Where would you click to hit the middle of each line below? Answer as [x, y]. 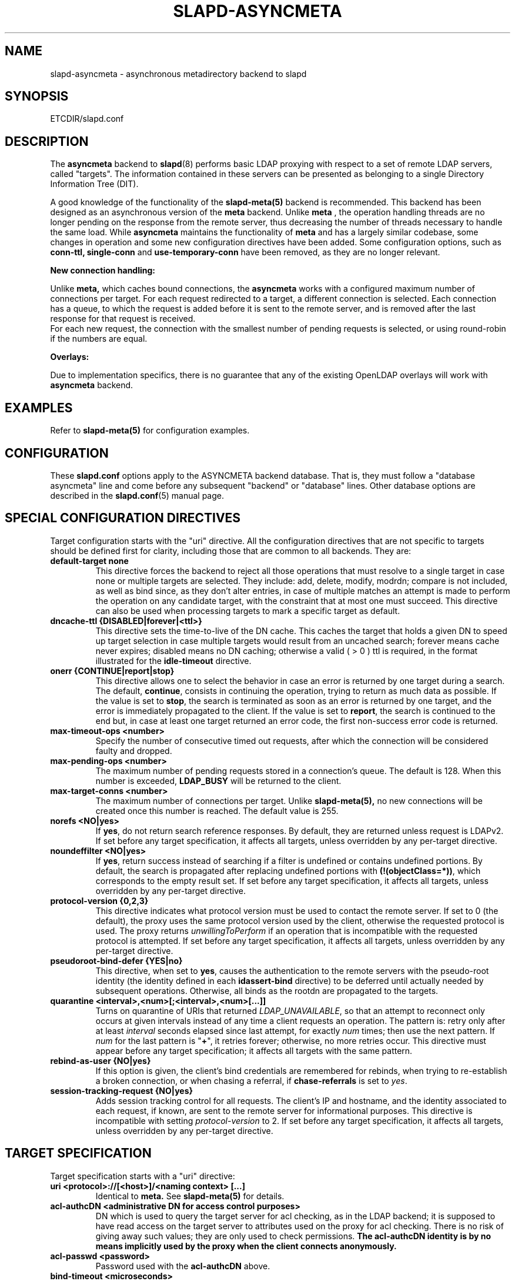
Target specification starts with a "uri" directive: [143, 1176]
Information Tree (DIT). [94, 184]
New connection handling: [103, 271]
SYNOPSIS [37, 96]
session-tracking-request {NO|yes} [122, 1090]
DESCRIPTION [47, 141]
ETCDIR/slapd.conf [87, 119]
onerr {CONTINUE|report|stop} [112, 670]
